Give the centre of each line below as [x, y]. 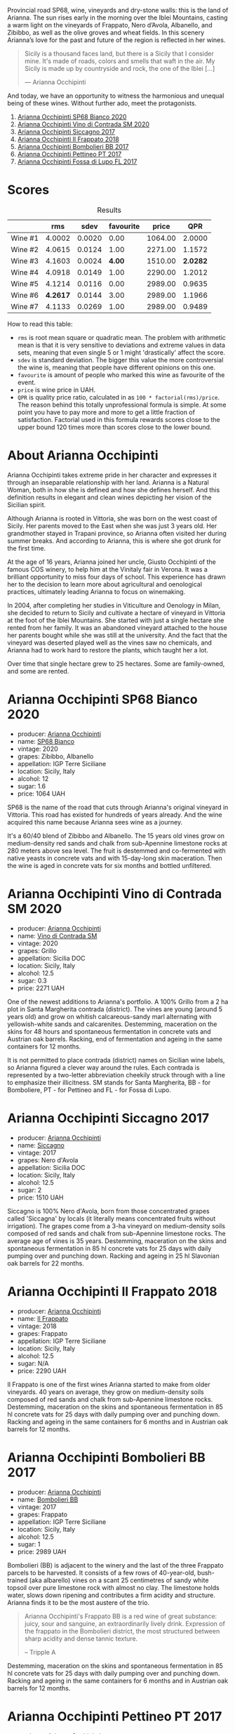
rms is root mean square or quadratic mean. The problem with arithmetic [122, 337]
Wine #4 [25, 272]
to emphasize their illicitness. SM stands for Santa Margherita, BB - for [109, 1082]
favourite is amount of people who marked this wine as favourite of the [121, 374]
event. [27, 382]
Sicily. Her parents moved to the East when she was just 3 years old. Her [112, 525]
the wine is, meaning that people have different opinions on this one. [116, 367]
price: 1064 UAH [41, 794]
